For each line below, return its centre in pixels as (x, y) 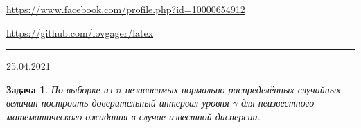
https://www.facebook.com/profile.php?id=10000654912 (126, 9)
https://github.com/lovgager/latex (80, 32)
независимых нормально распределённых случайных (233, 89)
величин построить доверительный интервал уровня (118, 103)
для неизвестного (278, 103)
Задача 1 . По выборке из (60, 89)
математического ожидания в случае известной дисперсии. (133, 116)
